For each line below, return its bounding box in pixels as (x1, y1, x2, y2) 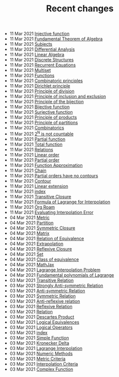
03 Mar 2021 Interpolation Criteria (9, 361, 78, 367)
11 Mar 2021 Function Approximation (9, 162, 83, 168)
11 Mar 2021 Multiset (9, 67, 51, 73)
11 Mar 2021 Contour (9, 178, 51, 184)
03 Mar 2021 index (9, 329, 48, 335)
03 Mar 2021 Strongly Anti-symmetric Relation (9, 283, 104, 288)
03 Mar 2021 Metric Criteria (9, 355, 66, 362)
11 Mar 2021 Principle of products (9, 114, 77, 121)
